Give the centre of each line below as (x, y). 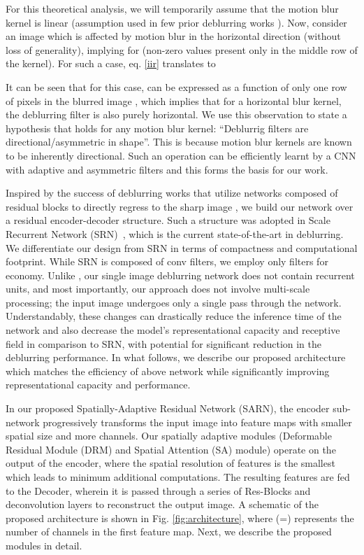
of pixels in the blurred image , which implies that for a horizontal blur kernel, (174, 100)
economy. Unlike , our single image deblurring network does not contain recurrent (180, 275)
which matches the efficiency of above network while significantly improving (168, 371)
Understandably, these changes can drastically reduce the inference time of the (174, 316)
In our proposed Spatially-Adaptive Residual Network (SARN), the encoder (168, 408)
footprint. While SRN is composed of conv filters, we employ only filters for (167, 261)
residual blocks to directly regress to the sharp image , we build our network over (180, 206)
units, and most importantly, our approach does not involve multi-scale (158, 289)
